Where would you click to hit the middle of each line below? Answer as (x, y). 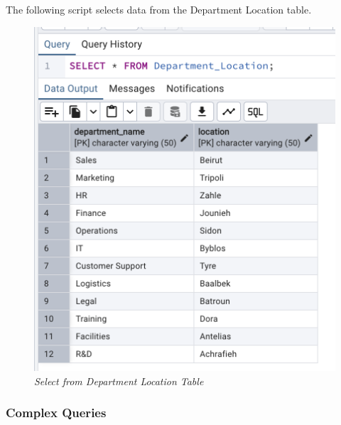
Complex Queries (56, 413)
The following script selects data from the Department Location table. (159, 9)
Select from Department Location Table (119, 381)
